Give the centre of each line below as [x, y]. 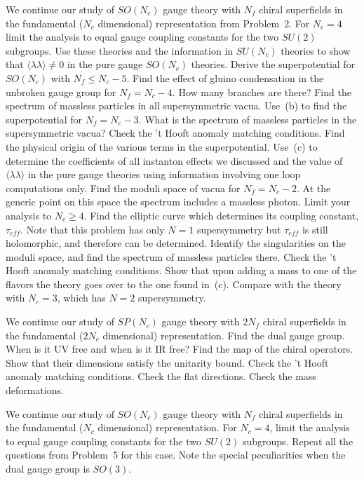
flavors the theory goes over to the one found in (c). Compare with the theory [174, 284]
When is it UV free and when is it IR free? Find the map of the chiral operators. [180, 349]
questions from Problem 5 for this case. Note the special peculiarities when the [176, 455]
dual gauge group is [48, 468]
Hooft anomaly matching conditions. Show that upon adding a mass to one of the [181, 270]
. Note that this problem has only [93, 229]
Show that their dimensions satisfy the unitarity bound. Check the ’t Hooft [167, 362]
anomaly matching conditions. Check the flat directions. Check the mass [161, 376]
